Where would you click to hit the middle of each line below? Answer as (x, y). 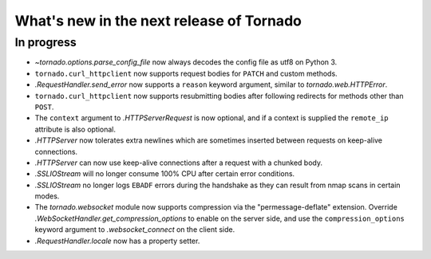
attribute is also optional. (75, 129)
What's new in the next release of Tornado (158, 21)
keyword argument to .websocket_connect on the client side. (135, 230)
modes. (47, 196)
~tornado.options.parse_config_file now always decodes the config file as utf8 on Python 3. (186, 62)
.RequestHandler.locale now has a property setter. (117, 241)
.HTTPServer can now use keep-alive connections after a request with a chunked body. (179, 163)
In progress (46, 42)
